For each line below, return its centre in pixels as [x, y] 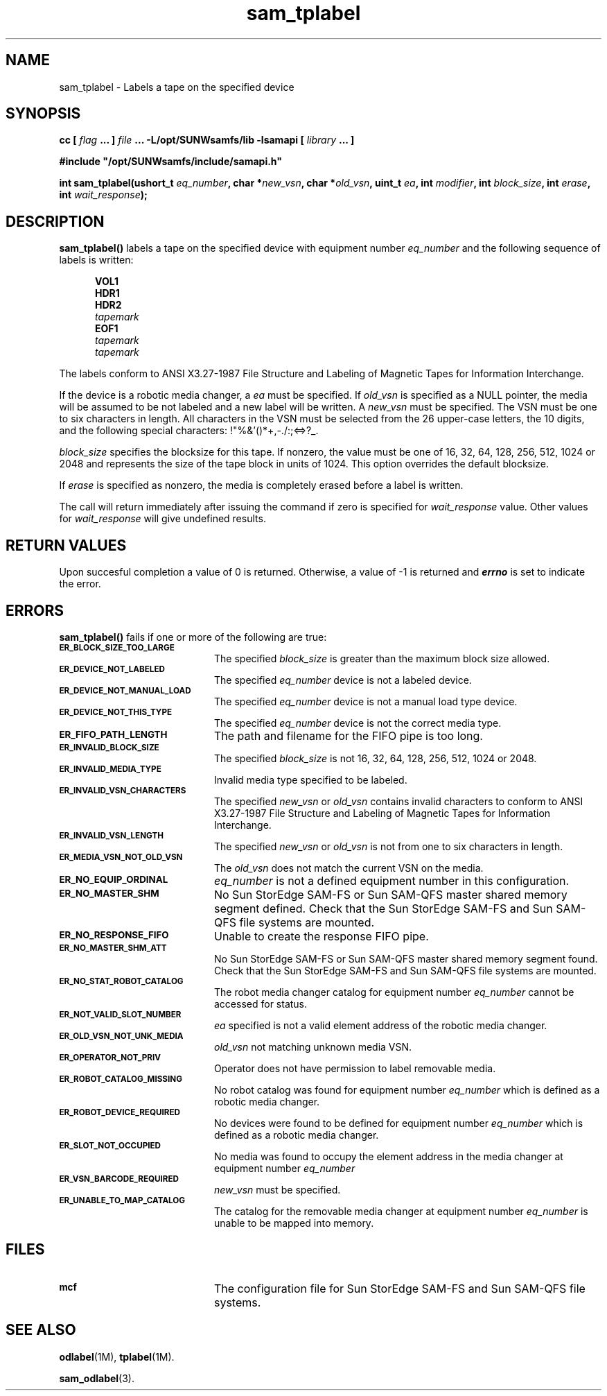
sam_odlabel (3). [97, 1378]
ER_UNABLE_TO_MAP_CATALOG [122, 1200]
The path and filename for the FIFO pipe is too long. [348, 735]
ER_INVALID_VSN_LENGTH [111, 835]
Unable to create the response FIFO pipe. [321, 936]
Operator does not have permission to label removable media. [355, 1068]
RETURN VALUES [66, 545]
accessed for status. [261, 1003]
